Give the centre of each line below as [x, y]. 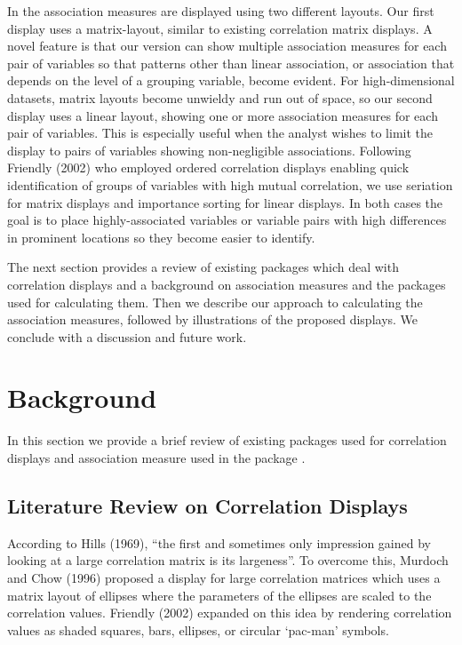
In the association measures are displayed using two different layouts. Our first [221, 11]
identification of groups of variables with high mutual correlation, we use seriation [230, 184]
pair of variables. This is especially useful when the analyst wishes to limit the [220, 133]
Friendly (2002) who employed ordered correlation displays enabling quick [208, 167]
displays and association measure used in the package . [156, 458]
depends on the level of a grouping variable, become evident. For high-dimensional [231, 80]
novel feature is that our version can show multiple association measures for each [227, 46]
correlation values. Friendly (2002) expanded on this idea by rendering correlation [230, 613]
